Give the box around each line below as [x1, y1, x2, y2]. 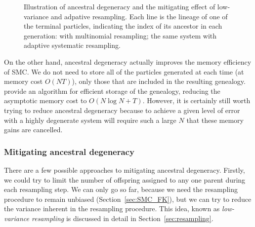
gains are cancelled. [4, 124, 63, 135]
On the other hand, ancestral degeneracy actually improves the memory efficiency [4, 56, 252, 67]
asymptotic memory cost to [4, 95, 87, 106]
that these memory [186, 114, 244, 125]
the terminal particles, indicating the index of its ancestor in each [24, 21, 222, 31]
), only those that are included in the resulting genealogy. [72, 76, 246, 86]
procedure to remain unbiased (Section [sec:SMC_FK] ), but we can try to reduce [4, 193, 252, 204]
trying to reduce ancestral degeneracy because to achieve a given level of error [4, 105, 240, 115]
